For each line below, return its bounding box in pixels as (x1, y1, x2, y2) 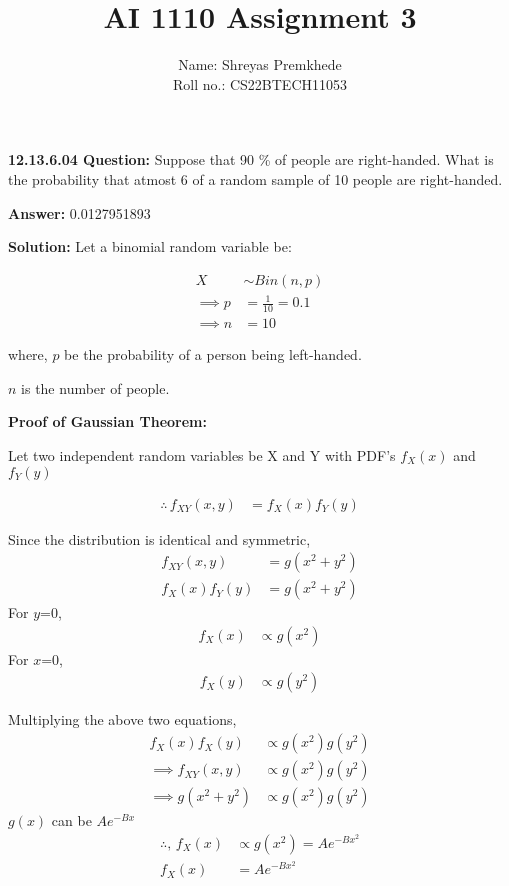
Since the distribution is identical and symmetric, (8, 528, 311, 549)
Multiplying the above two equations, (8, 709, 237, 730)
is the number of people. (21, 377, 170, 398)
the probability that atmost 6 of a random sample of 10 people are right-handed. (8, 168, 503, 189)
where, (8, 344, 48, 365)
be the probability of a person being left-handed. (64, 344, 362, 365)
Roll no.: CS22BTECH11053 (172, 73, 348, 94)
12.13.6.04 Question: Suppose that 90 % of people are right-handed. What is (8, 149, 494, 170)
